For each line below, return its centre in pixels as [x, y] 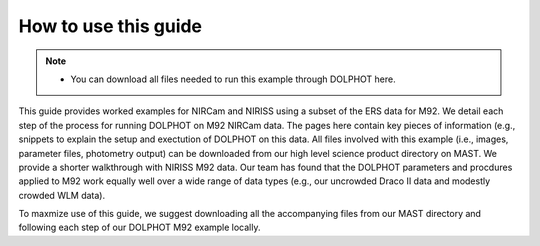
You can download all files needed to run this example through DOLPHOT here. [233, 79]
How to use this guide [110, 26]
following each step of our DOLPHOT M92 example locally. [139, 227]
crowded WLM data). [62, 195]
